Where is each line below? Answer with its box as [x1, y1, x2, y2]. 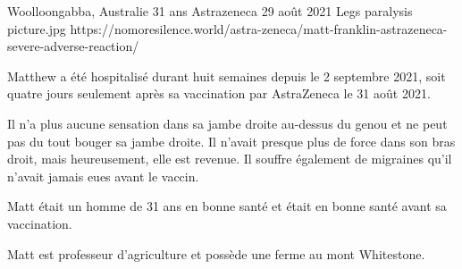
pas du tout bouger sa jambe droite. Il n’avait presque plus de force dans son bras [7, 131, 456, 150]
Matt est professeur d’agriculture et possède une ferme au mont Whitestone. [7, 244, 425, 263]
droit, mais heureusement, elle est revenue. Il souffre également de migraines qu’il [7, 149, 452, 168]
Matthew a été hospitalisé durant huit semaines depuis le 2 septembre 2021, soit [7, 66, 446, 85]
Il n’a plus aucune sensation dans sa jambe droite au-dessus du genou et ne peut [7, 113, 448, 132]
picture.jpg [7, 19, 66, 38]
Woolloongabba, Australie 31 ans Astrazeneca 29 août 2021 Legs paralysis [7, 2, 413, 20]
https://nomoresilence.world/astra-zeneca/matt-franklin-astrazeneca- [70, 19, 448, 38]
